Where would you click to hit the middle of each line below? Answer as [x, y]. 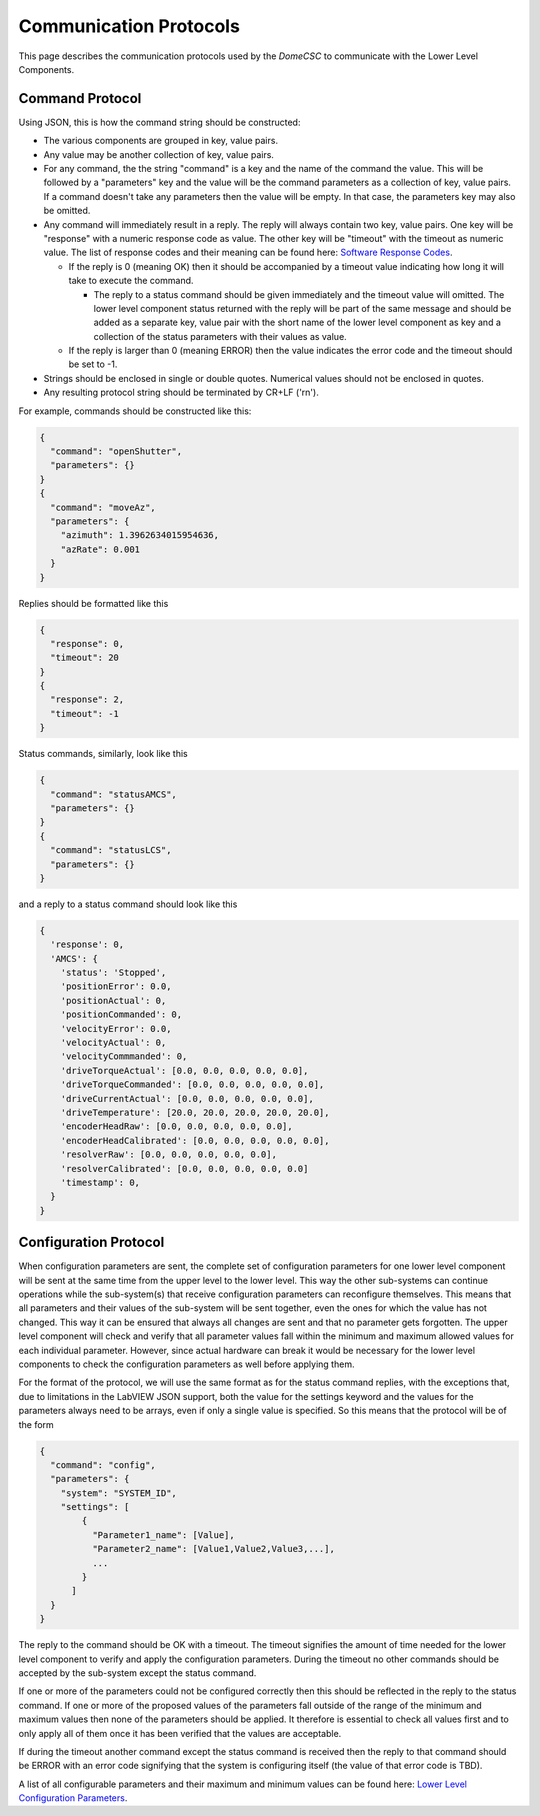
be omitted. [67, 211]
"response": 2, [87, 699]
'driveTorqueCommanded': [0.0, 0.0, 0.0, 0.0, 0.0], [192, 1084]
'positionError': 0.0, [116, 986]
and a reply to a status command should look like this [128, 904]
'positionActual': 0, [113, 1000]
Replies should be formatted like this [93, 603]
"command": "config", [103, 1464]
